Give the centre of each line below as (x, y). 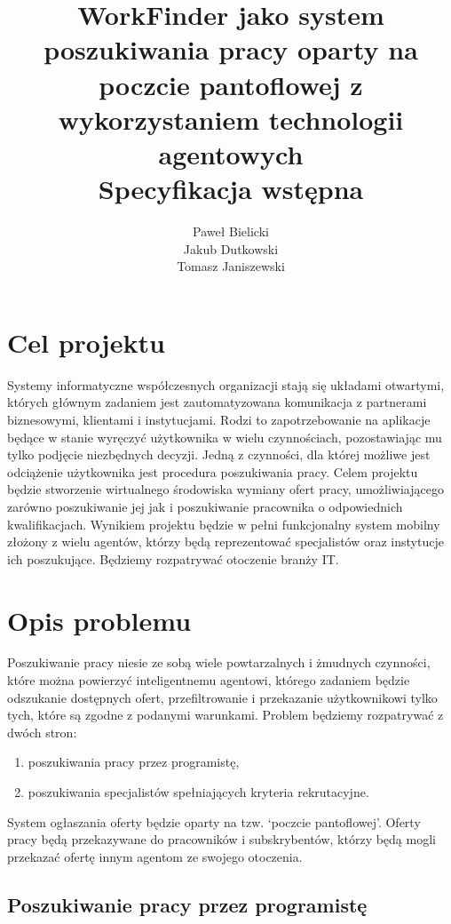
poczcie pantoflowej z (231, 84)
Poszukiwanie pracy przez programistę (187, 904)
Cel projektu (86, 342)
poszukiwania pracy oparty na (231, 49)
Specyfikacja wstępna (231, 189)
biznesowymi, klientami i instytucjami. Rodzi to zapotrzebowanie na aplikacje (219, 419)
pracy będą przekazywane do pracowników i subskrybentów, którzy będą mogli (222, 839)
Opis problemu (99, 620)
